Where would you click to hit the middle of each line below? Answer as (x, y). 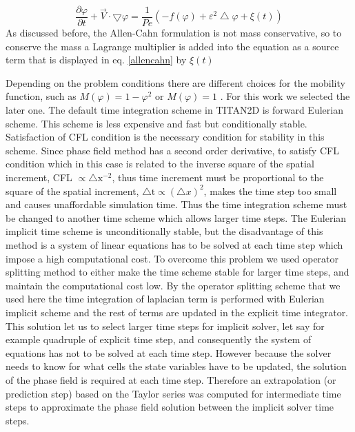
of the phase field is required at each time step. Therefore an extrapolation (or (171, 379)
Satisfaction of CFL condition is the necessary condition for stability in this (165, 137)
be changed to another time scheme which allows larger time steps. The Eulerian (176, 217)
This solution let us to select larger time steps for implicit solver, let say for (165, 326)
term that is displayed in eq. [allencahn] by (96, 60)
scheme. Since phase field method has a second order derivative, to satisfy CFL (172, 150)
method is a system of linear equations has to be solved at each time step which (174, 244)
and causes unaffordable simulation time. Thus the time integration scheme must (176, 204)
